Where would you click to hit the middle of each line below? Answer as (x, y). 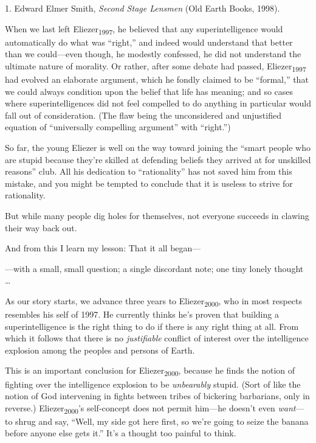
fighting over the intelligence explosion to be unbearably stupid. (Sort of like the (153, 384)
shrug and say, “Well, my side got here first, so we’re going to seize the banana (162, 421)
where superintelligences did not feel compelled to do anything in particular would (158, 103)
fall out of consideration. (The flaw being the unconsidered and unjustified (143, 115)
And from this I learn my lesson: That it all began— (103, 248)
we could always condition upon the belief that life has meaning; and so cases (149, 91)
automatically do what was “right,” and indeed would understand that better (149, 42)
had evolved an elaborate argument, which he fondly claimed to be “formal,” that (157, 79)
